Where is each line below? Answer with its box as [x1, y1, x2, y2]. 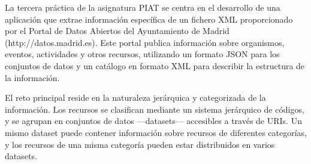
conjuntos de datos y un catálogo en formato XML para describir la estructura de [5, 59, 305, 72]
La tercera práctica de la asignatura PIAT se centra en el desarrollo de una [5, 1, 280, 13]
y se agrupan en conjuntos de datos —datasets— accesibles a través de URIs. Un [5, 115, 302, 127]
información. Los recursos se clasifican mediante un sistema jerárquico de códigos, [5, 103, 304, 115]
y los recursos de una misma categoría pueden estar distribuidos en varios [5, 138, 275, 150]
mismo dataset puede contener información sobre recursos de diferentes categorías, [5, 126, 307, 138]
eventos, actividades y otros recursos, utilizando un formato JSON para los [5, 48, 280, 60]
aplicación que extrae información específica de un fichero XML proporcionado [5, 13, 293, 25]
